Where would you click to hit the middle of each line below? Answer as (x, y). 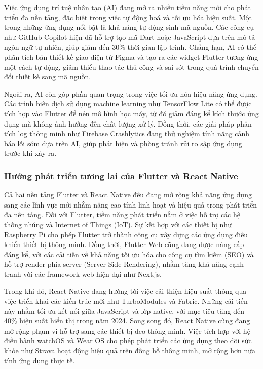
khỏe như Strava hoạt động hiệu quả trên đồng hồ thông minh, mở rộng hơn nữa (130, 351)
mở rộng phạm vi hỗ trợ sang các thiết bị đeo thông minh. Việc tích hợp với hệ (127, 330)
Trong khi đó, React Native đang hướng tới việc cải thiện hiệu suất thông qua (125, 291)
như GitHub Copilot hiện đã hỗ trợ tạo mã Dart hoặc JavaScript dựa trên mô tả (130, 37)
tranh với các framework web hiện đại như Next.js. (83, 274)
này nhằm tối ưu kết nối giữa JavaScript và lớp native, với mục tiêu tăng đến (124, 311)
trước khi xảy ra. (30, 153)
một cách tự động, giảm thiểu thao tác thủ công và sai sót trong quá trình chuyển (131, 67)
